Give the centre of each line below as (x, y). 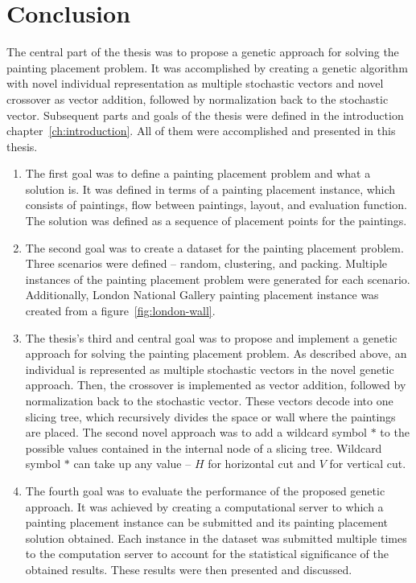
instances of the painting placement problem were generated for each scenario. (218, 279)
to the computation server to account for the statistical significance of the (207, 554)
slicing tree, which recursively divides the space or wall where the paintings (210, 416)
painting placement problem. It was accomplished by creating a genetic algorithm (207, 67)
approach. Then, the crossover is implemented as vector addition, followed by (216, 385)
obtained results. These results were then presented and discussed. (189, 569)
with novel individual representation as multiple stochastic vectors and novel (195, 83)
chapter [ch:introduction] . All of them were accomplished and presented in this (201, 131)
